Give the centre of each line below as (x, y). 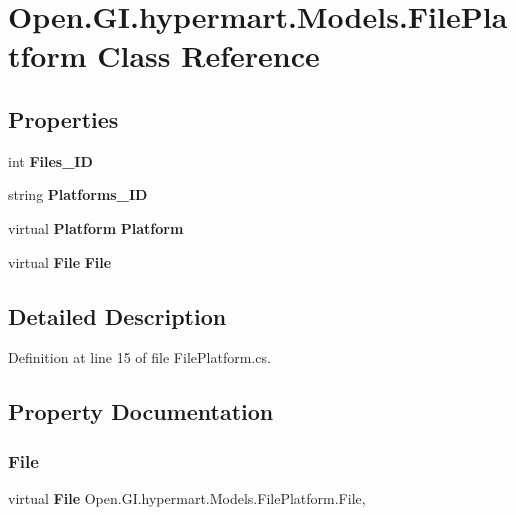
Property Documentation (141, 411)
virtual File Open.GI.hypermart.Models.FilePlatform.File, (187, 497)
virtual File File (60, 261)
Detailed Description (117, 315)
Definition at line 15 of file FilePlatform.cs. (139, 357)
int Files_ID (50, 160)
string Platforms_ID (78, 194)
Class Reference (208, 55)
